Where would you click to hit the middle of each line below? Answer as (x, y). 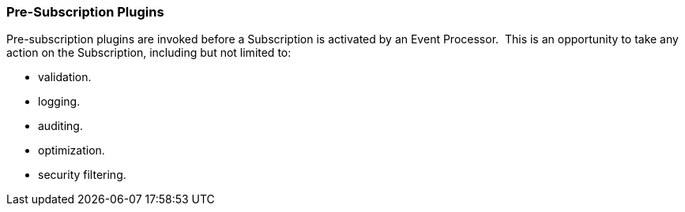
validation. (65, 77)
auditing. (60, 126)
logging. (59, 102)
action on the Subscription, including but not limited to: (149, 53)
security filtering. (82, 175)
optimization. (72, 151)
